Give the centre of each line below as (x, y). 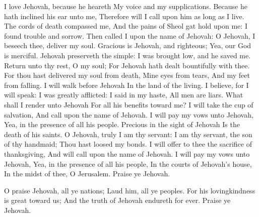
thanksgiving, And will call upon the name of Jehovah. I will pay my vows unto (127, 153)
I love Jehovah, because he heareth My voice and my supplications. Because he (126, 6)
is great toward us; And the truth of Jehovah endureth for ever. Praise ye (117, 200)
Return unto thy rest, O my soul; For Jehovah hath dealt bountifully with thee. (127, 65)
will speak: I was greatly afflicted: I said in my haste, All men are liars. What (124, 95)
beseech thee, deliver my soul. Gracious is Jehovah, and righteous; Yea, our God (128, 45)
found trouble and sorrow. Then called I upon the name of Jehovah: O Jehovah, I (130, 35)
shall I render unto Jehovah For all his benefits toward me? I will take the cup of (129, 104)
